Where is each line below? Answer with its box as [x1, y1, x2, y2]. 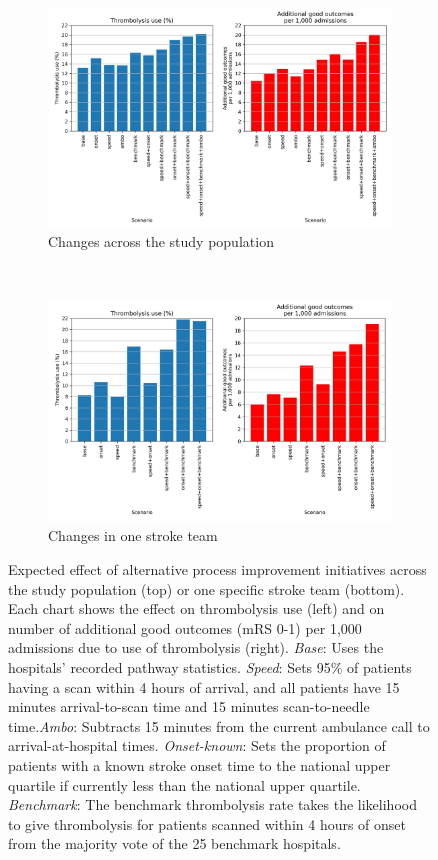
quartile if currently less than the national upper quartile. [8, 774, 361, 795]
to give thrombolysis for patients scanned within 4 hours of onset [8, 813, 407, 834]
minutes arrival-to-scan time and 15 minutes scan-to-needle [8, 696, 370, 717]
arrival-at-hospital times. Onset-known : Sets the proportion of [8, 735, 386, 756]
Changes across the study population [48, 230, 274, 251]
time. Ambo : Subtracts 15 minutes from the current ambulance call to [8, 715, 430, 736]
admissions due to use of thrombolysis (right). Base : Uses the [8, 637, 384, 658]
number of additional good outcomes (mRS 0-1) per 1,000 [8, 617, 362, 638]
